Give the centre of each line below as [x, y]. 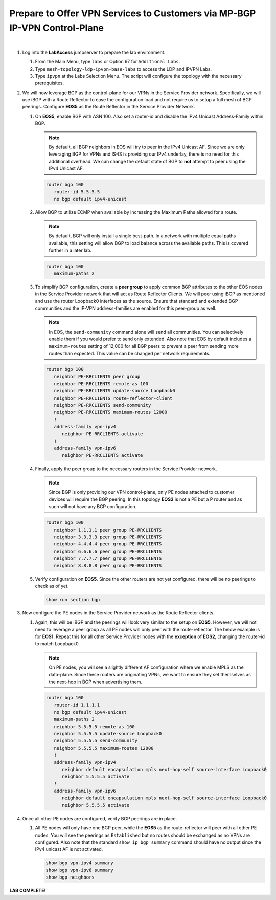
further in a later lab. [70, 250]
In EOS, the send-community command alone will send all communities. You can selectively [146, 332]
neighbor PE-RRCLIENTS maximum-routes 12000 [110, 412]
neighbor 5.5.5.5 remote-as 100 [94, 726]
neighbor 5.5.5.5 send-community [96, 741]
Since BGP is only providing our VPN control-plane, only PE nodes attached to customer [142, 492]
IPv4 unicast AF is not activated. [69, 849]
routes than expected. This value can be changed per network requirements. [130, 353]
